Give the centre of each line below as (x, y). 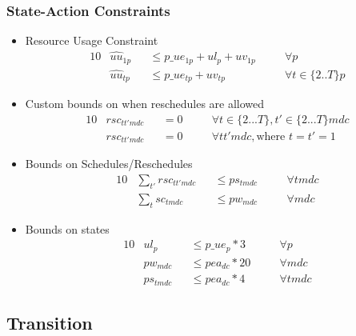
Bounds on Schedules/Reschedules (109, 164)
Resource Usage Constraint (92, 40)
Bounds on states (67, 228)
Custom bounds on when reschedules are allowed (145, 104)
